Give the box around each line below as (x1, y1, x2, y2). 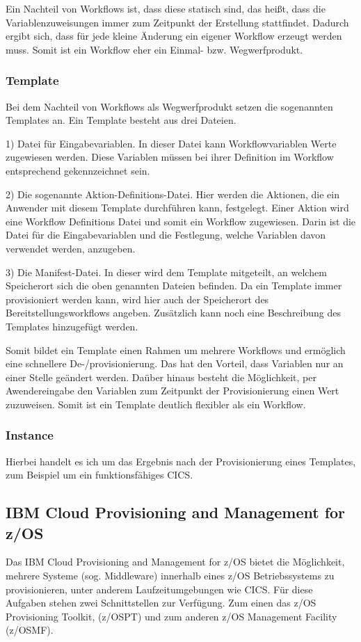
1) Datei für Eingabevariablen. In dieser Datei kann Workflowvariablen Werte (6, 136, 337, 150)
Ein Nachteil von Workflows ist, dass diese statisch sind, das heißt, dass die (6, 1, 326, 15)
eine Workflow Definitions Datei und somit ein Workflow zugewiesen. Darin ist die (6, 214, 356, 228)
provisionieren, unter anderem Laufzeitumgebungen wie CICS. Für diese (6, 581, 313, 596)
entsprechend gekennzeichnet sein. (6, 163, 150, 177)
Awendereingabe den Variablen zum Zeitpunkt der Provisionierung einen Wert (6, 383, 339, 398)
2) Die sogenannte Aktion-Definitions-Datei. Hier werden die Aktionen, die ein (6, 186, 339, 201)
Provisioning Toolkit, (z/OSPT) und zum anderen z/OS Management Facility (6, 609, 337, 623)
